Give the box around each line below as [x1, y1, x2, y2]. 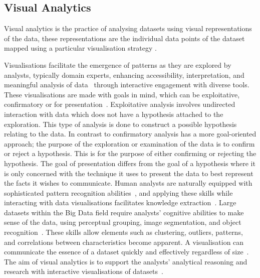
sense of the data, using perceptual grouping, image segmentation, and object [4, 217, 241, 227]
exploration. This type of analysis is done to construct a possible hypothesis [4, 118, 237, 129]
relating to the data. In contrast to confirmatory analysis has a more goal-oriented [4, 128, 256, 139]
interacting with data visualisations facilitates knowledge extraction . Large [4, 197, 236, 208]
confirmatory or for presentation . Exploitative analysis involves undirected [4, 99, 235, 109]
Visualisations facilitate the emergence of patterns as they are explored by [4, 59, 231, 70]
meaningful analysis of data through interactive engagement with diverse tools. [4, 79, 249, 90]
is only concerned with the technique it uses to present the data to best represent [4, 168, 253, 178]
